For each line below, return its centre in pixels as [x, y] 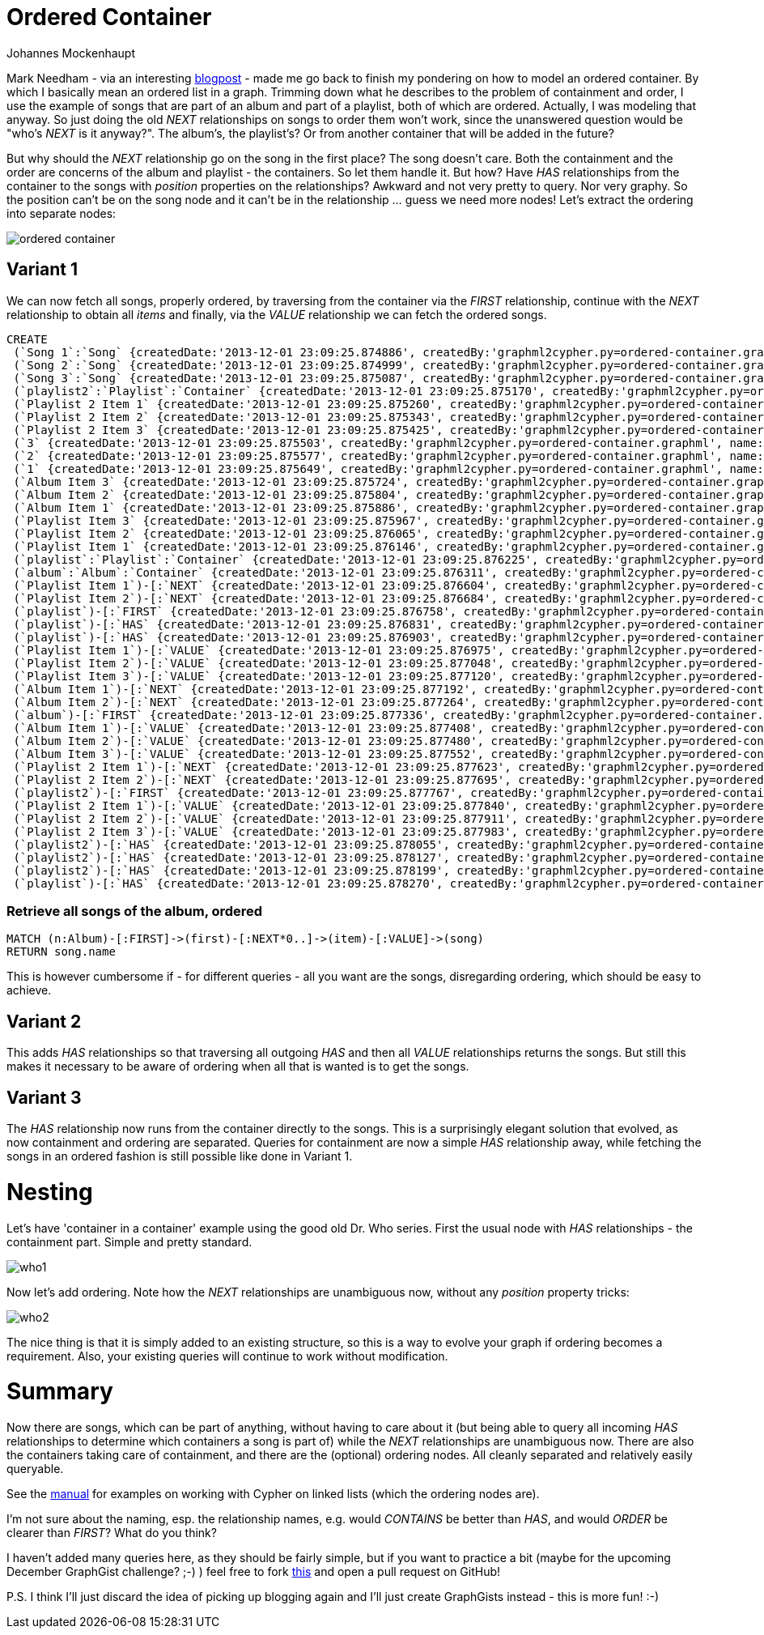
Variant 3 [44, 1097]
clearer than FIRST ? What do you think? [112, 1533]
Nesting [50, 1192]
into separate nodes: [62, 213]
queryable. [35, 1469]
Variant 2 [44, 1021]
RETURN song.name [61, 952]
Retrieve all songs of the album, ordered [135, 911]
